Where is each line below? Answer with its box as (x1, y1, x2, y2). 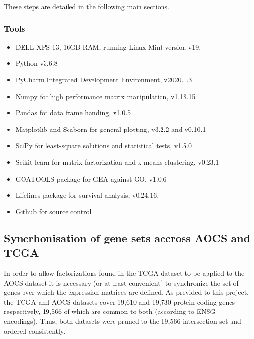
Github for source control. (15, 206, 93, 216)
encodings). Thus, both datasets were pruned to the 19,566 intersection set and (4, 315, 241, 326)
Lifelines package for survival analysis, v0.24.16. (15, 190, 159, 200)
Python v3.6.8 (15, 58, 58, 68)
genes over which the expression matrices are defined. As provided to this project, (4, 287, 249, 297)
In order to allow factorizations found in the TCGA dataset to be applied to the (4, 267, 245, 278)
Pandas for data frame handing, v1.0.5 (15, 107, 131, 118)
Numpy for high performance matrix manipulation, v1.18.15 (15, 91, 196, 101)
